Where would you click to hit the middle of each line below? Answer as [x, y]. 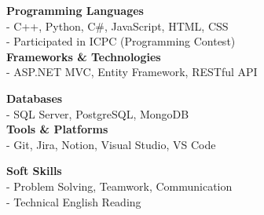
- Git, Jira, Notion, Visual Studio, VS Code [111, 144]
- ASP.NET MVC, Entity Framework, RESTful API [132, 72]
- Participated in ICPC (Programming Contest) [121, 41]
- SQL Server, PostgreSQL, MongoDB [98, 113]
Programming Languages [75, 10]
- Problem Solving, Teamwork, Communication [119, 186]
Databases [35, 98]
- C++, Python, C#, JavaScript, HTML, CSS [117, 26]
